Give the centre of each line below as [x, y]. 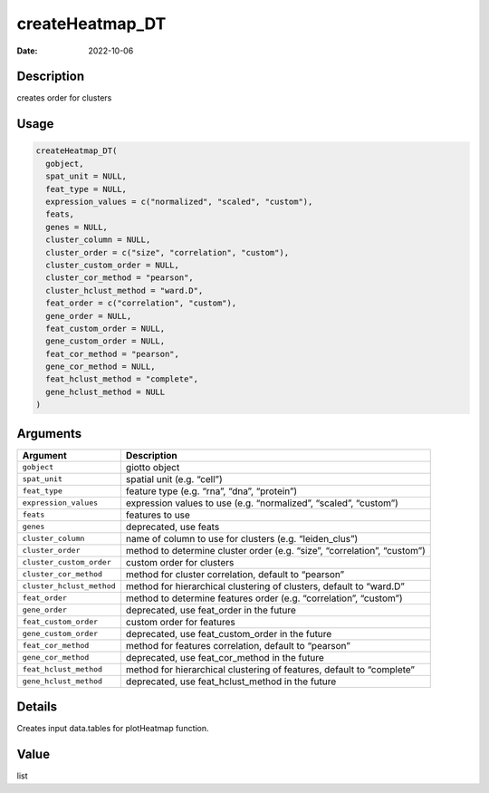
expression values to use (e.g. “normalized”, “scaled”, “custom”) [262, 503]
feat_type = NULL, [86, 189]
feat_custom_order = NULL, [105, 328]
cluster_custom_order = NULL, [113, 265]
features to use [158, 515]
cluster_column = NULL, [98, 240]
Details [37, 707]
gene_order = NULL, [89, 316]
